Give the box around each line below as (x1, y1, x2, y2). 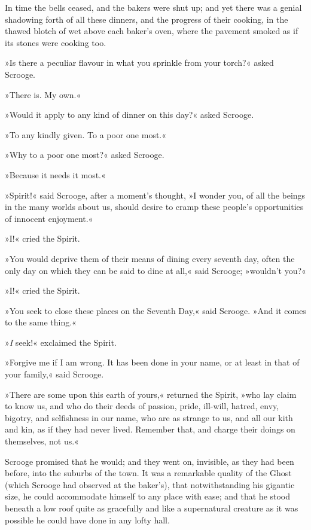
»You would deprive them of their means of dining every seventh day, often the (5, 252, 295, 264)
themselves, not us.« (5, 435, 79, 447)
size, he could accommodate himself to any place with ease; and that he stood (5, 490, 291, 502)
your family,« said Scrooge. (5, 368, 104, 380)
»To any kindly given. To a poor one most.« (5, 128, 167, 141)
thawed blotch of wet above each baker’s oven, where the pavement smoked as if (5, 25, 298, 37)
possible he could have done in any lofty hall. (5, 513, 170, 526)
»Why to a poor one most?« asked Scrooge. (5, 148, 164, 161)
